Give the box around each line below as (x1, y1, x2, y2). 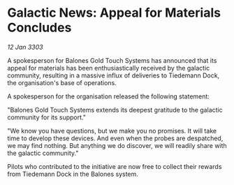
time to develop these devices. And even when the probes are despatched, (7, 134, 224, 142)
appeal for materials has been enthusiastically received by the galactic (7, 64, 210, 72)
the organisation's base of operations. (7, 78, 117, 87)
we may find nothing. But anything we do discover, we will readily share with (7, 141, 227, 149)
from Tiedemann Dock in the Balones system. (7, 170, 138, 178)
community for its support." (7, 113, 86, 121)
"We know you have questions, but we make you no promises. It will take (7, 126, 217, 135)
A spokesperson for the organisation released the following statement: (7, 92, 210, 101)
